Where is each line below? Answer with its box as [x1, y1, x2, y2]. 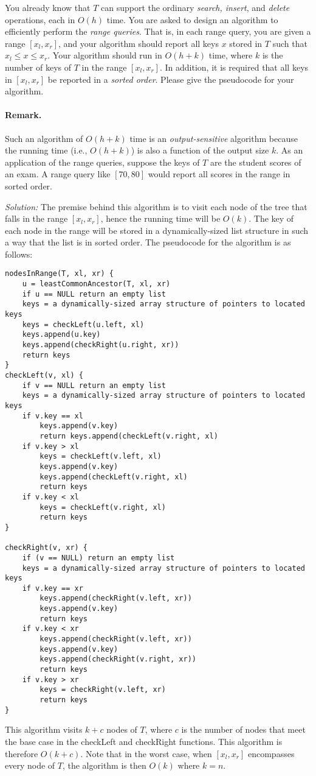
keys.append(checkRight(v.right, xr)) [39, 655, 196, 664]
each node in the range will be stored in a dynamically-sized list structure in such [5, 224, 309, 236]
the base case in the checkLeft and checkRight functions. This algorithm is [5, 735, 283, 747]
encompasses [247, 747, 295, 760]
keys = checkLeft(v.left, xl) [39, 452, 162, 461]
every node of [5, 759, 55, 772]
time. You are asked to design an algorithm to [106, 13, 278, 26]
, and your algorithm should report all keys [58, 37, 219, 49]
